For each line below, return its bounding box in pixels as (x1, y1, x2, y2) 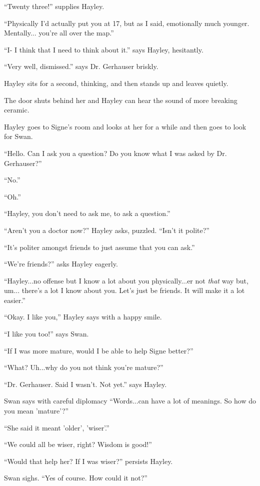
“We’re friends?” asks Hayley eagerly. (4, 258, 118, 269)
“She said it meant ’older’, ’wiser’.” (4, 422, 109, 432)
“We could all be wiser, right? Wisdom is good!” (4, 439, 152, 449)
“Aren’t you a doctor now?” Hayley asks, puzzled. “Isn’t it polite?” (4, 224, 209, 235)
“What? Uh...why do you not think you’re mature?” (4, 362, 163, 372)
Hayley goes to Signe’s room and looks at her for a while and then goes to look (4, 121, 246, 131)
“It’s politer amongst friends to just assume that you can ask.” (4, 241, 195, 252)
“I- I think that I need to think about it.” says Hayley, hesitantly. (4, 44, 203, 54)
